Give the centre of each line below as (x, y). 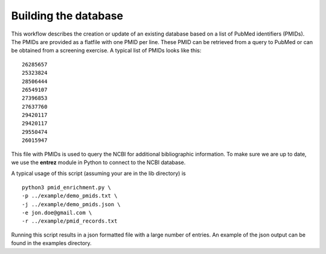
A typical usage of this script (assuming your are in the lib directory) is (99, 173)
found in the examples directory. (51, 243)
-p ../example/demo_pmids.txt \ (70, 196)
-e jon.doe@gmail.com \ (57, 212)
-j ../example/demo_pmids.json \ (71, 204)
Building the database (67, 16)
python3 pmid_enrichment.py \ (67, 187)
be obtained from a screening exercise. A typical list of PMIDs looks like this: (106, 51)
